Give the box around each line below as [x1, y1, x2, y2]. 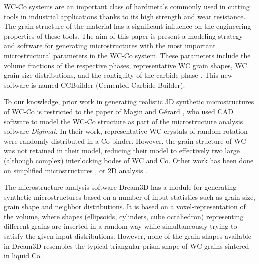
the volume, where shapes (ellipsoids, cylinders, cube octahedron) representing [4, 211, 244, 221]
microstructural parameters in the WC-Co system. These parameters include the [4, 50, 251, 60]
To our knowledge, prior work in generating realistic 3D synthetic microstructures [4, 96, 254, 107]
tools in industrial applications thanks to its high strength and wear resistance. [4, 11, 246, 21]
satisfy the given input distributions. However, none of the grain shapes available [4, 231, 251, 241]
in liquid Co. [4, 250, 42, 261]
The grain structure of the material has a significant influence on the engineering [4, 21, 251, 31]
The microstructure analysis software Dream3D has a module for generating [4, 182, 237, 192]
